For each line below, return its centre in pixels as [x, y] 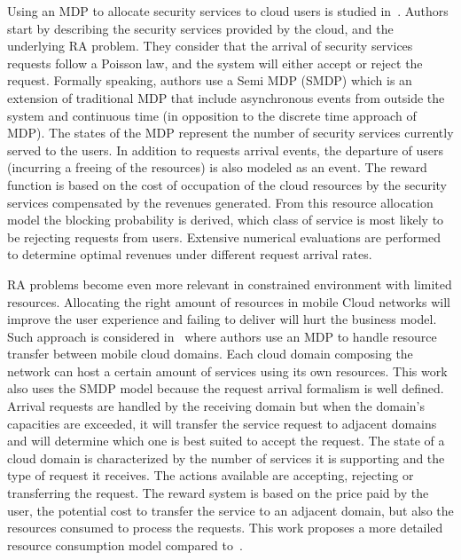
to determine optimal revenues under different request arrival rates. [190, 254]
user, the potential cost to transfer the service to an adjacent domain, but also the [230, 510]
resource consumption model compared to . [125, 544]
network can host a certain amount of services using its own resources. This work [227, 371]
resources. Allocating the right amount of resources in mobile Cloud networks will [229, 301]
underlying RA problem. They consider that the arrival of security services [210, 46]
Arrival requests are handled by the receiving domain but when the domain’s [216, 406]
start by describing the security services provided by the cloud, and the [200, 28]
